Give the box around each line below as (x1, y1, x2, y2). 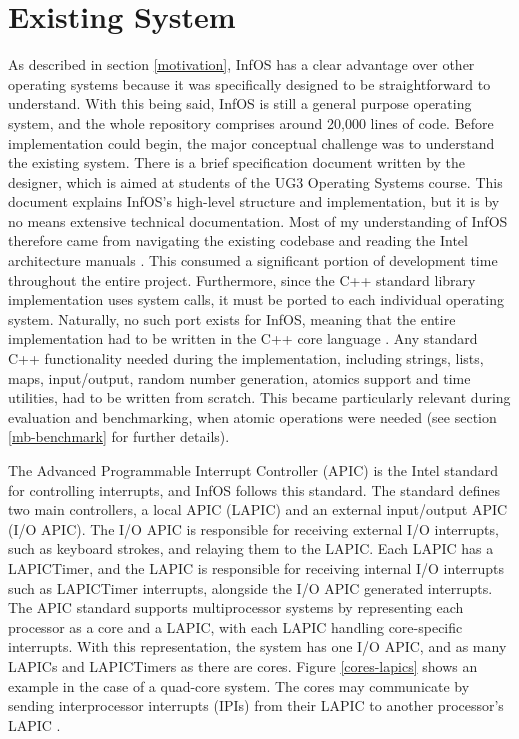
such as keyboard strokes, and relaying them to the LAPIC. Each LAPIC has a (8, 538, 494, 559)
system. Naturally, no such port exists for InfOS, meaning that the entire (8, 308, 456, 329)
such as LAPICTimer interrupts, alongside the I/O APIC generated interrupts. (8, 577, 493, 598)
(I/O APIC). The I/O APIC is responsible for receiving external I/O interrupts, (8, 518, 499, 539)
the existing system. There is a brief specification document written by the (8, 152, 466, 173)
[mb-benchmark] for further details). (8, 426, 230, 447)
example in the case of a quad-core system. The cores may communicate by (8, 675, 470, 696)
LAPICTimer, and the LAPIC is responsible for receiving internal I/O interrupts (8, 557, 505, 578)
